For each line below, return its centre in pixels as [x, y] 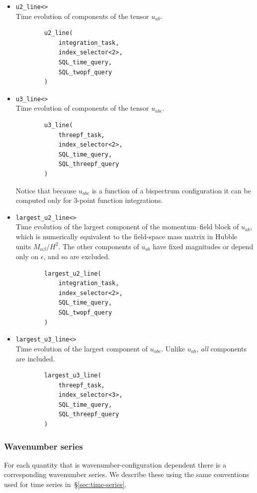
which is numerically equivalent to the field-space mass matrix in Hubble [127, 237]
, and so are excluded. [77, 256]
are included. [35, 358]
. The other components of [99, 246]
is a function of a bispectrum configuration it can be [171, 190]
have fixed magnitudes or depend [203, 246]
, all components [221, 348]
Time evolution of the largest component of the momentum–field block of [127, 227]
